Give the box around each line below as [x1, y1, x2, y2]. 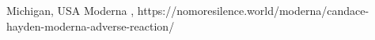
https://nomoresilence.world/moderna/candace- [137, 2, 369, 18]
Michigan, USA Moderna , [6, 2, 134, 18]
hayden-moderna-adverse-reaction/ [6, 17, 175, 34]
